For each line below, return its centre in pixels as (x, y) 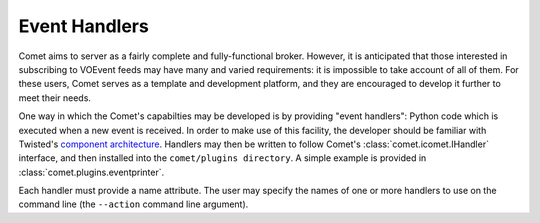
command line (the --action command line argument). (133, 204)
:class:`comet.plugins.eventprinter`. (91, 172)
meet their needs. (55, 97)
